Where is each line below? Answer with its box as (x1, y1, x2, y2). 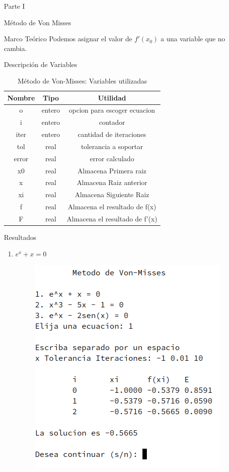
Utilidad (98, 92, 126, 102)
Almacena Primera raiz (77, 165, 147, 175)
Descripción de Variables (4, 59, 77, 69)
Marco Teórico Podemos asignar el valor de (4, 34, 132, 44)
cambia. (4, 43, 27, 53)
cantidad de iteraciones (78, 129, 146, 139)
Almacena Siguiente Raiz (75, 189, 149, 200)
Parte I (4, 1, 25, 11)
